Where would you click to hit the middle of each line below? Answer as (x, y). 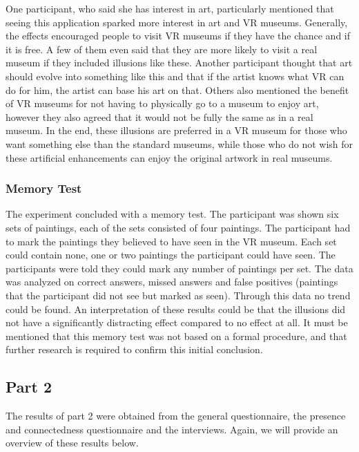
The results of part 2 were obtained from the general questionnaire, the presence (176, 416)
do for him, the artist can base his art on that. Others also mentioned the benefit (177, 90)
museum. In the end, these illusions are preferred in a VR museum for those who (176, 130)
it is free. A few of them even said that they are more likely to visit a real (162, 49)
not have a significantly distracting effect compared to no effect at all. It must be (177, 322)
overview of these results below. (72, 443)
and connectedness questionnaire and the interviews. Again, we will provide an (172, 429)
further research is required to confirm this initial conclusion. (134, 349)
